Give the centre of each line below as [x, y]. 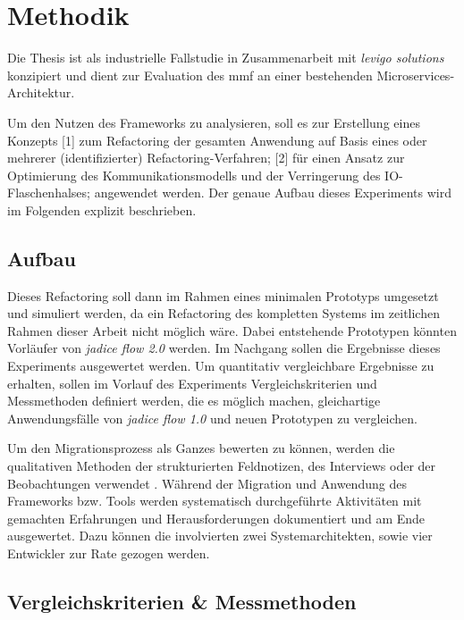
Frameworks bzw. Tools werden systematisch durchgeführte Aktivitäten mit [215, 501]
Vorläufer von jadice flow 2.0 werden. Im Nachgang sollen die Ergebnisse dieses [224, 348]
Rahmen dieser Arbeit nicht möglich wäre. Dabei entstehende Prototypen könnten [232, 330]
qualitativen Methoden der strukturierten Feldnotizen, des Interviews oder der [222, 466]
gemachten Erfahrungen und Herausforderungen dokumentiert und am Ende [216, 518]
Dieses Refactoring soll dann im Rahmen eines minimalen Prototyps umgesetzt [223, 295]
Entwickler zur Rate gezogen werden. [109, 553]
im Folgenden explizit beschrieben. [102, 209]
